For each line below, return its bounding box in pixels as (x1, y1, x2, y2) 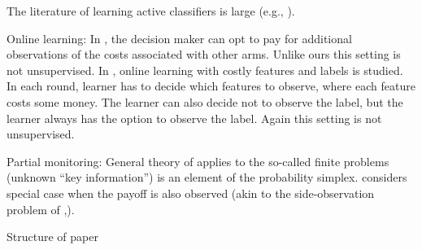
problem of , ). (7, 200, 75, 217)
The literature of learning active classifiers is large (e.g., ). (7, 2, 295, 19)
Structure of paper (7, 228, 98, 245)
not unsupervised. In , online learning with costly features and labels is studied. (7, 61, 403, 78)
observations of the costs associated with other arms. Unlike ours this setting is (7, 46, 401, 63)
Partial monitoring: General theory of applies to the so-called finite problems (7, 152, 389, 169)
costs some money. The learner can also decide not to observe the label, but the (7, 93, 403, 110)
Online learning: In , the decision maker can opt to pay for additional (7, 29, 352, 46)
